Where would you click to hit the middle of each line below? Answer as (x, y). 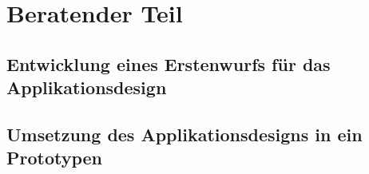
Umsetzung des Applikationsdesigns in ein (184, 134)
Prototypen (55, 158)
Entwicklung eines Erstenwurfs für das (169, 63)
